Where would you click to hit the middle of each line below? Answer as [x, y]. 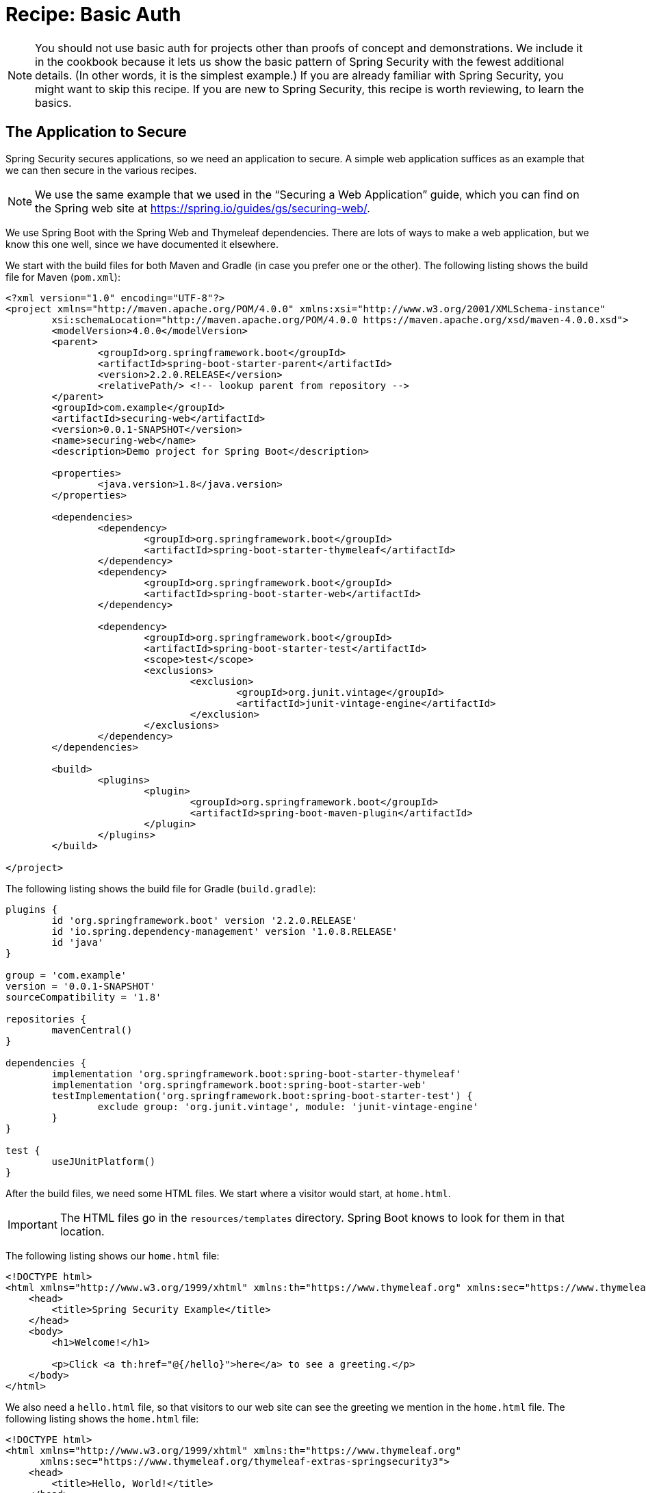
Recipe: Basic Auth [93, 14]
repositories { [46, 1019]
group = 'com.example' [66, 975]
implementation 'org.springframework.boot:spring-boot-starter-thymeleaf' [256, 1074]
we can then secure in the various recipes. [101, 170]
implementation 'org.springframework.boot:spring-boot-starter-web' [239, 1084]
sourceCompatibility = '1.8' [83, 997]
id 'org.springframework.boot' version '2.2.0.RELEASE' [205, 920]
